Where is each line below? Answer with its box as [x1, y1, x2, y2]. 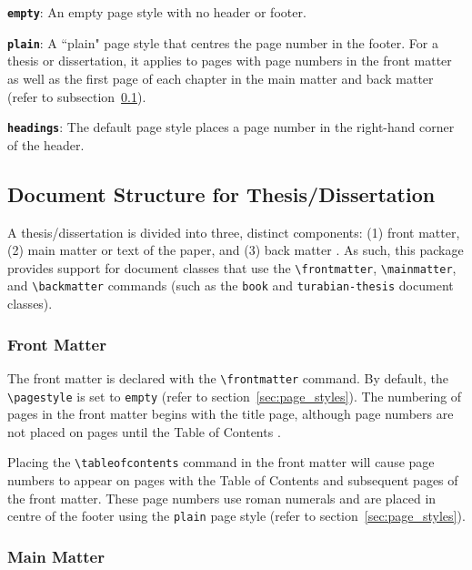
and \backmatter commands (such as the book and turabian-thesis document [7, 276, 454, 295]
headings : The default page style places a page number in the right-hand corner [7, 117, 455, 137]
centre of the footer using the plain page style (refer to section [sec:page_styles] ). [7, 506, 466, 525]
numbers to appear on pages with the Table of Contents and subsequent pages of [7, 471, 458, 490]
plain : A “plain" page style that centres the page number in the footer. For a [7, 33, 438, 52]
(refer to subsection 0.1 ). [7, 87, 146, 106]
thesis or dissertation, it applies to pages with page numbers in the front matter [7, 51, 452, 70]
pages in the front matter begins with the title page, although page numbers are [7, 404, 454, 423]
